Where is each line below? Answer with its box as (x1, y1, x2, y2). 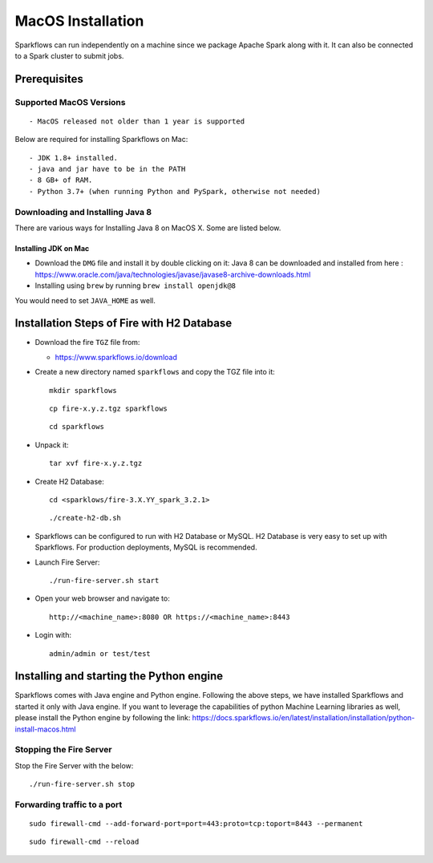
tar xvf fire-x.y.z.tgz (49, 459, 143, 468)
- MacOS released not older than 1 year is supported (29, 116, 245, 126)
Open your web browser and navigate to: (34, 594, 170, 603)
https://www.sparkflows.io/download (55, 352, 178, 362)
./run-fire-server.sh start (49, 576, 160, 585)
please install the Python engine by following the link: (14, 713, 191, 723)
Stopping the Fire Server (14, 744, 112, 756)
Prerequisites (14, 72, 83, 86)
